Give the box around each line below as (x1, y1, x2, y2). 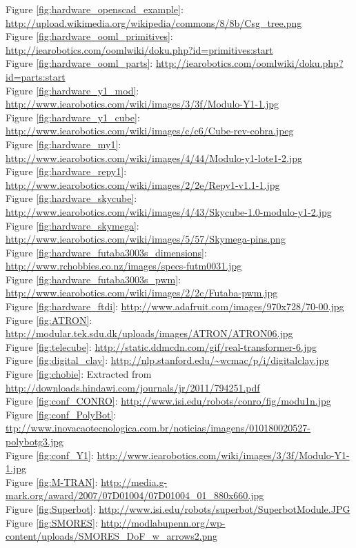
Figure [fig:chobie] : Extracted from (6, 367, 152, 381)
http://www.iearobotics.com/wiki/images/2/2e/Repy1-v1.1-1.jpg (6, 177, 280, 192)
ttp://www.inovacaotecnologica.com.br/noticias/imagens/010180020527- (6, 420, 310, 435)
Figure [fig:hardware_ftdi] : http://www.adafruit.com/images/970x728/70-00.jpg (6, 299, 344, 314)
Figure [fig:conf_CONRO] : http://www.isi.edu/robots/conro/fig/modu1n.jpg (6, 394, 331, 408)
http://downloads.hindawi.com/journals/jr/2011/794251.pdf (6, 380, 260, 394)
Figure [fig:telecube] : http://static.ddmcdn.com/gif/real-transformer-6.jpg (6, 339, 317, 354)
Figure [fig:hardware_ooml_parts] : (6, 56, 153, 70)
